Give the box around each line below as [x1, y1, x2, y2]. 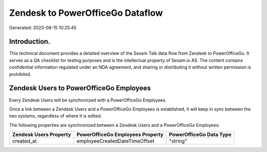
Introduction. [9, 38, 50, 46]
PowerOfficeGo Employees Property [77, 131, 164, 138]
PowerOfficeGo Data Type [169, 131, 232, 138]
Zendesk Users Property [12, 131, 71, 138]
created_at [12, 138, 37, 145]
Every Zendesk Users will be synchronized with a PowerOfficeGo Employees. [9, 97, 167, 103]
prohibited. [9, 71, 32, 77]
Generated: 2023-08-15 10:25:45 [9, 25, 77, 31]
